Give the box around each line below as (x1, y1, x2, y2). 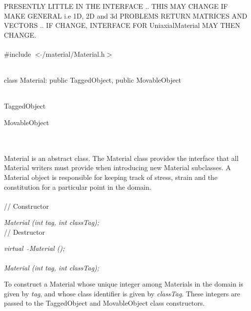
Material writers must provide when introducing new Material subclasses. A (4, 162, 231, 173)
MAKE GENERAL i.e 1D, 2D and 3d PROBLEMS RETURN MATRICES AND (4, 10, 248, 21)
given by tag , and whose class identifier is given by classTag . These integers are (4, 288, 240, 298)
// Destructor (4, 226, 45, 237)
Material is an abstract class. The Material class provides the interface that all (4, 153, 239, 163)
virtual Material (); (4, 243, 65, 253)
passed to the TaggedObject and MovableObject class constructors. (4, 298, 205, 308)
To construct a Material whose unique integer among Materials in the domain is (4, 279, 244, 289)
